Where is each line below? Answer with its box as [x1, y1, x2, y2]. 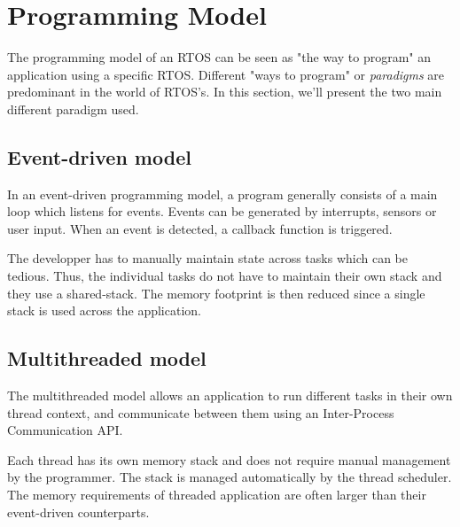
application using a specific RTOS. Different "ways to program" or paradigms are [7, 65, 445, 83]
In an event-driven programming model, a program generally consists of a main [7, 184, 438, 203]
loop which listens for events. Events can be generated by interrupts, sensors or [7, 202, 437, 221]
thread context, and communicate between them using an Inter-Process [7, 403, 394, 422]
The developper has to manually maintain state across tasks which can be [7, 249, 409, 267]
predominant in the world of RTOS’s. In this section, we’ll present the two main [7, 82, 442, 101]
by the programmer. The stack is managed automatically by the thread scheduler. [7, 468, 452, 486]
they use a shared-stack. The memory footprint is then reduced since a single [7, 283, 425, 302]
